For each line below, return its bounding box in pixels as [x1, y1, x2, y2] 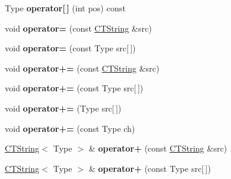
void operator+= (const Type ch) [5, 122, 135, 134]
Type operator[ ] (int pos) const [5, 2, 126, 14]
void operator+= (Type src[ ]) [5, 101, 121, 114]
